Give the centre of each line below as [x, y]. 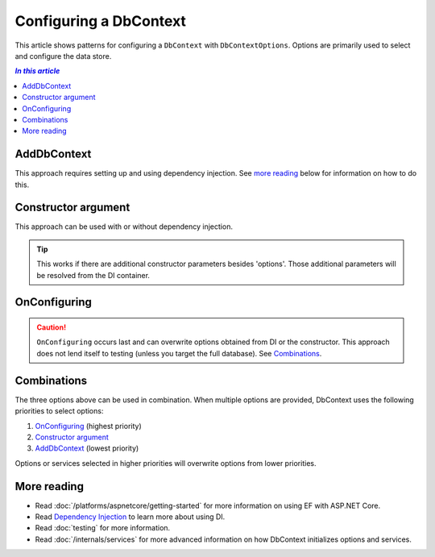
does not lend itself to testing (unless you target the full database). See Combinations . [179, 353]
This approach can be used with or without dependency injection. [124, 227]
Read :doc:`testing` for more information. [103, 528]
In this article [37, 71]
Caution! [52, 327]
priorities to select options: [59, 411]
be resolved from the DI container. [93, 275]
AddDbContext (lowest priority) [87, 448]
